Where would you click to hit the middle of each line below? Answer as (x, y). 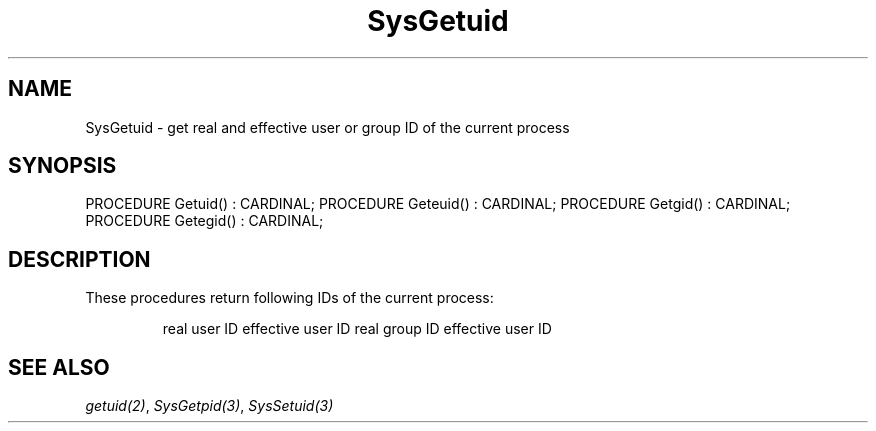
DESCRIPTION (79, 259)
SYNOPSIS (62, 166)
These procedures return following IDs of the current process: (289, 298)
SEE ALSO (59, 367)
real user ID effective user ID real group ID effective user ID (357, 329)
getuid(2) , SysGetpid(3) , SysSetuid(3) (209, 406)
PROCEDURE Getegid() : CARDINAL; (204, 221)
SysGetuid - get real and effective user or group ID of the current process (327, 127)
